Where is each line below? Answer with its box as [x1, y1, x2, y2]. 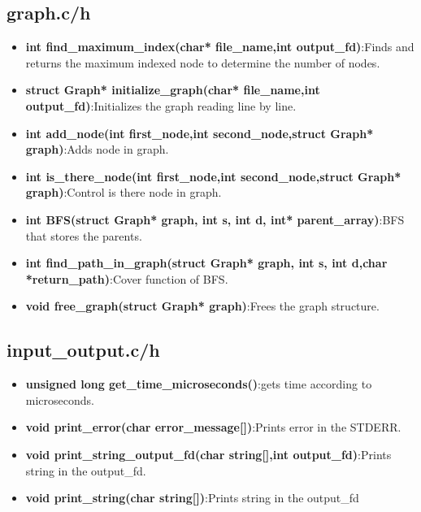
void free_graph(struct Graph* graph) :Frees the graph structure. [25, 297, 380, 315]
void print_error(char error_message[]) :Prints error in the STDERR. [25, 419, 401, 436]
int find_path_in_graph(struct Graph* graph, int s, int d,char [25, 254, 388, 271]
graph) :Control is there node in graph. [25, 184, 222, 201]
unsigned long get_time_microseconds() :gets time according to [25, 375, 372, 393]
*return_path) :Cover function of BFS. [25, 270, 228, 287]
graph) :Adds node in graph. [25, 141, 169, 158]
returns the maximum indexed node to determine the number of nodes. [25, 54, 380, 71]
